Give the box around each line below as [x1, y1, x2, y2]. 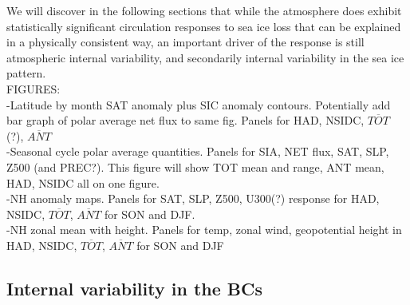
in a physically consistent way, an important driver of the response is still [6, 34, 365, 50]
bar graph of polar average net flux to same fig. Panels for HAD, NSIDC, [6, 112, 365, 129]
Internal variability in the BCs [6, 275, 263, 300]
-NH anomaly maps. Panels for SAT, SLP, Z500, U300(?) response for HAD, [6, 190, 380, 207]
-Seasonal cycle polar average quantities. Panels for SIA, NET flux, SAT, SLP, [6, 143, 389, 160]
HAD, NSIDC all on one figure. [6, 174, 160, 191]
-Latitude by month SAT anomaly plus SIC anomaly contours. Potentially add [6, 96, 391, 113]
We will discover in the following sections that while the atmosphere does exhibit [6, 2, 402, 18]
